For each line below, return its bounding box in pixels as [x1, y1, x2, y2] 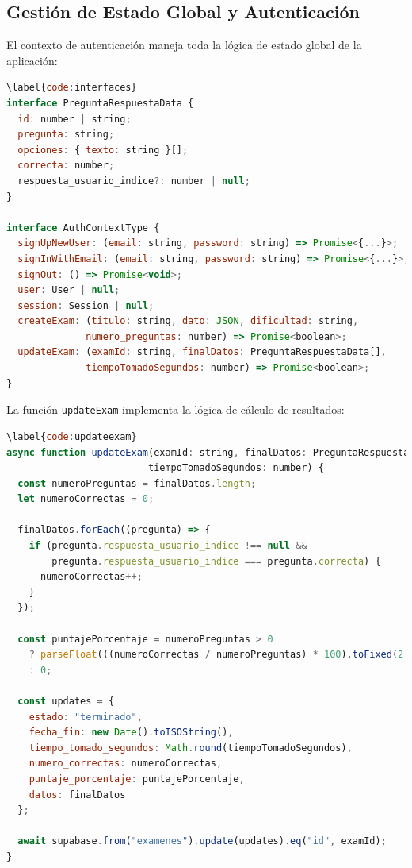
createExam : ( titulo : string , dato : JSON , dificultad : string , [17, 315, 359, 327]
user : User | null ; [17, 284, 120, 296]
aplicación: [6, 52, 58, 68]
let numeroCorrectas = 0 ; [17, 493, 154, 505]
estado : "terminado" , [29, 711, 143, 723]
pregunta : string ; [17, 129, 115, 141]
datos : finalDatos [29, 789, 126, 800]
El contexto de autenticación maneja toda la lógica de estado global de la [6, 37, 362, 53]
